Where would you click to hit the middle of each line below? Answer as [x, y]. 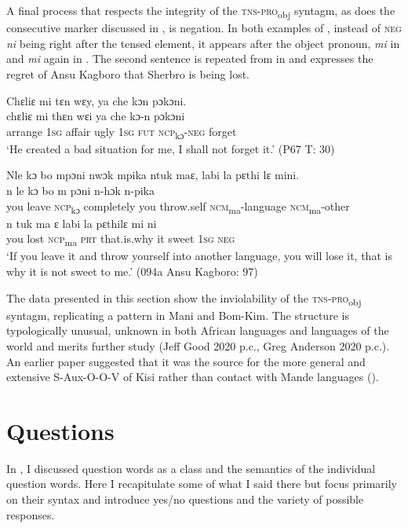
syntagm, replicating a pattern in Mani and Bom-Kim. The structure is [178, 315]
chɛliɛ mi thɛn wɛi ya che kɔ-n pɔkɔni [96, 116]
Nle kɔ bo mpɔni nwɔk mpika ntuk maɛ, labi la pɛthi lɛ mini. [153, 175]
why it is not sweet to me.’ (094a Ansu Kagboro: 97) [132, 271]
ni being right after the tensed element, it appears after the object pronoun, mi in [203, 43]
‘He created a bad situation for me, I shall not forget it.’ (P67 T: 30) [171, 148]
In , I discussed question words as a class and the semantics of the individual [191, 468]
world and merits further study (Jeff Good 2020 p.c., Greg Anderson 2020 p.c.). [198, 345]
